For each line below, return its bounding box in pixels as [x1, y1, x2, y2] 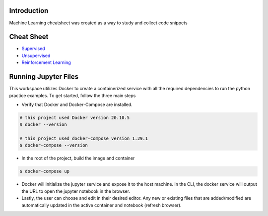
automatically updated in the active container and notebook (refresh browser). [21, 202, 182, 208]
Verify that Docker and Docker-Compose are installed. [21, 102, 133, 108]
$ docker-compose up [19, 168, 69, 174]
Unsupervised [21, 53, 51, 58]
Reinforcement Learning [21, 59, 71, 65]
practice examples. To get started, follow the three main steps [9, 92, 136, 99]
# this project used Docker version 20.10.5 [19, 114, 130, 120]
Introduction [9, 6, 49, 15]
